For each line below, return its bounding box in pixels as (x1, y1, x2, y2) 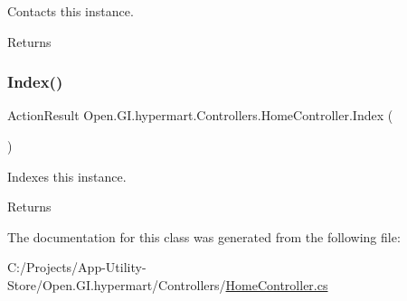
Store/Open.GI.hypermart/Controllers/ (7, 275, 226, 294)
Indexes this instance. (7, 166, 127, 185)
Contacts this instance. (7, 2, 134, 20)
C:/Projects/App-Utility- (7, 258, 147, 277)
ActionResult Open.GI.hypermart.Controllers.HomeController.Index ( (7, 106, 393, 125)
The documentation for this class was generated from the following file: (7, 227, 401, 246)
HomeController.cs (225, 275, 328, 294)
